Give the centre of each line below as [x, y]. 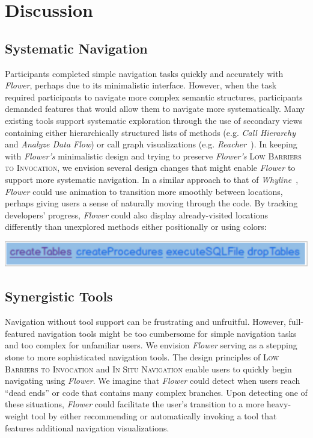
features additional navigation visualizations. [87, 427]
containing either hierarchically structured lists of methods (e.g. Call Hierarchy [150, 132]
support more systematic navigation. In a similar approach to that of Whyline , [152, 179]
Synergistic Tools [59, 296]
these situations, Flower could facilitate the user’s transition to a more [135, 404]
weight [17, 416]
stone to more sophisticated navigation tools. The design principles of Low [142, 357]
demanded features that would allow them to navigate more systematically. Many [155, 109]
